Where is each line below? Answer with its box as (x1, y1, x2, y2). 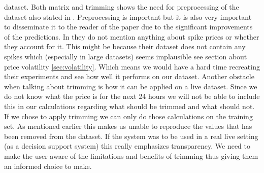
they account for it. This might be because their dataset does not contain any (4, 41, 246, 52)
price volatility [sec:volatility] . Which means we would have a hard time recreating (4, 61, 260, 72)
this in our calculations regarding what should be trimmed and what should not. (4, 100, 255, 111)
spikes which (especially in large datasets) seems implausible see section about (4, 51, 247, 61)
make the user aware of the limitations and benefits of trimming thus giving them (4, 150, 258, 161)
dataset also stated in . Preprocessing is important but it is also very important (4, 11, 252, 22)
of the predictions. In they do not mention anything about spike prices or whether (4, 31, 259, 42)
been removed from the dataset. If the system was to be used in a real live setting (4, 130, 258, 141)
